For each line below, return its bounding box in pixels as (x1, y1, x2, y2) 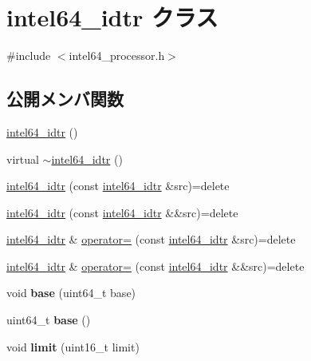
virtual (6, 150, 39, 167)
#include (6, 47, 51, 64)
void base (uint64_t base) (6, 284, 136, 301)
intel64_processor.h (69, 47, 165, 64)
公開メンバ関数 (6, 86, 124, 111)
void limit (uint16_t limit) (6, 338, 140, 355)
